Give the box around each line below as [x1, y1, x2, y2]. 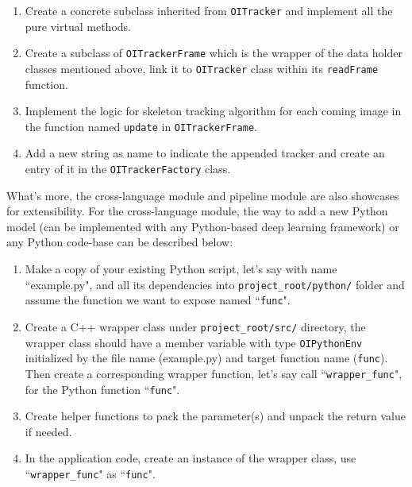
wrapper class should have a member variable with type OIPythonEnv [25, 334, 363, 350]
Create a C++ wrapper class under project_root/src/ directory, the [25, 318, 366, 334]
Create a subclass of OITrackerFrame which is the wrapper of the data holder [25, 44, 402, 61]
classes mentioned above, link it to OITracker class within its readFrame [25, 60, 379, 76]
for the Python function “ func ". [25, 381, 180, 397]
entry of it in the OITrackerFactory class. [25, 160, 231, 176]
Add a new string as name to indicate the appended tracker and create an [25, 145, 385, 161]
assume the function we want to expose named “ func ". [25, 292, 291, 308]
